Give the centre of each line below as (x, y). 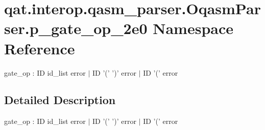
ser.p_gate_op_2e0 (76, 28)
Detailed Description (60, 100)
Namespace (193, 28)
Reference (40, 48)
